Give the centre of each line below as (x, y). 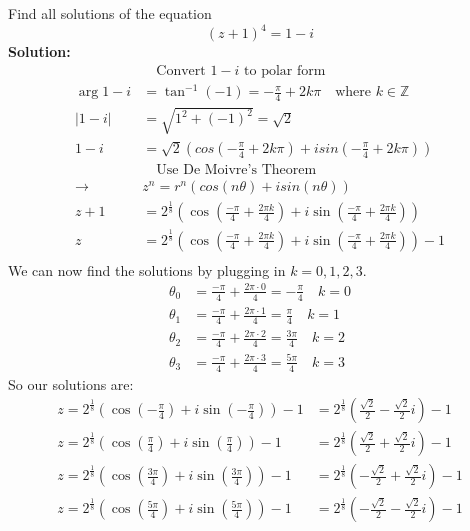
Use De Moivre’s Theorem (236, 169)
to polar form (285, 70)
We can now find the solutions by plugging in (147, 269)
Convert (181, 70)
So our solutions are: (71, 383)
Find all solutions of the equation (110, 13)
